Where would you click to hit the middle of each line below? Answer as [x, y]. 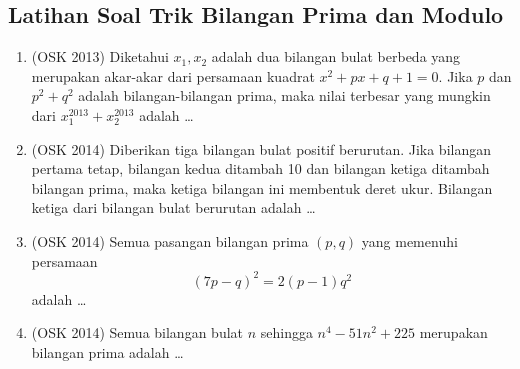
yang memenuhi [409, 240]
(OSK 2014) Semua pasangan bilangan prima [170, 240]
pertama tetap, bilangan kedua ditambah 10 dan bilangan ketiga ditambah [260, 168]
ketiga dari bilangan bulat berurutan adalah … [173, 207]
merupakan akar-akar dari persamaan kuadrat [173, 75]
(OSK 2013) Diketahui [100, 56]
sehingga [286, 332]
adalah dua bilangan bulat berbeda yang [336, 56]
